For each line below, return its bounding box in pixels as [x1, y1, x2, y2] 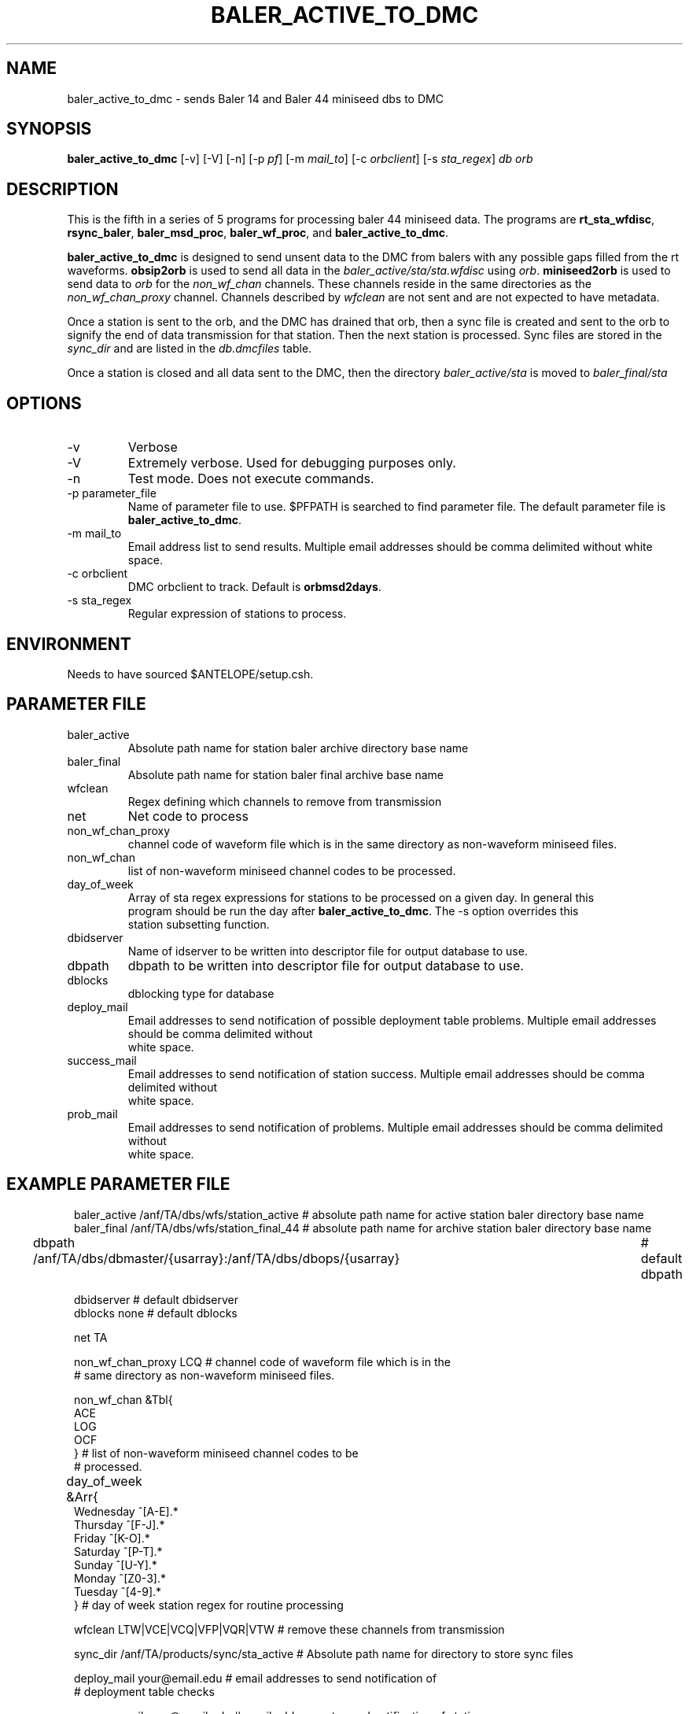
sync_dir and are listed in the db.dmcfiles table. [67, 342, 312, 356]
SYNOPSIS [6, 119, 92, 139]
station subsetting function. [127, 917, 270, 931]
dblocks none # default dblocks [74, 1306, 238, 1320]
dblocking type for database [127, 986, 274, 1000]
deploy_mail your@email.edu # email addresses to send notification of [74, 1671, 437, 1685]
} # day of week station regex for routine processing [74, 1598, 344, 1612]
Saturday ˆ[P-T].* [74, 1544, 163, 1558]
